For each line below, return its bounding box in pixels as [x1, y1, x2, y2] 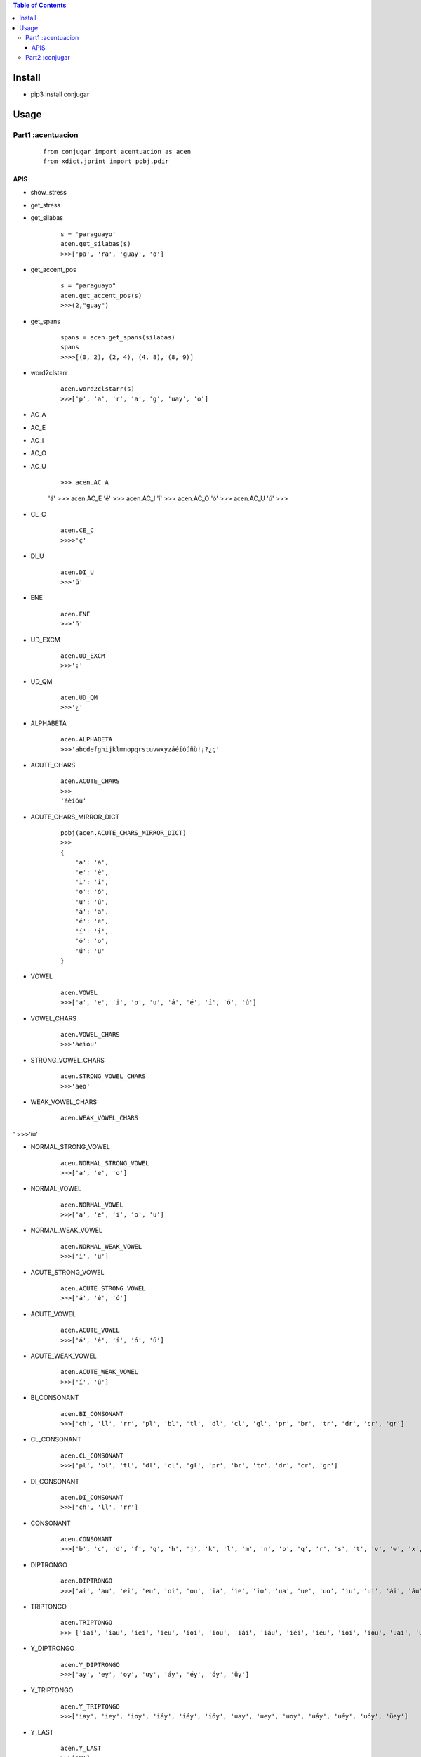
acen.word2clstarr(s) [60, 385, 135, 393]
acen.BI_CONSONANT [60, 1410, 124, 1418]
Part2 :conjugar [25, 53, 70, 61]
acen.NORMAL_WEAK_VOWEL [60, 1243, 142, 1250]
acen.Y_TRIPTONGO [60, 1702, 120, 1711]
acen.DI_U [60, 568, 94, 576]
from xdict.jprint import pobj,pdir [43, 157, 169, 165]
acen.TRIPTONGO [60, 1619, 113, 1627]
